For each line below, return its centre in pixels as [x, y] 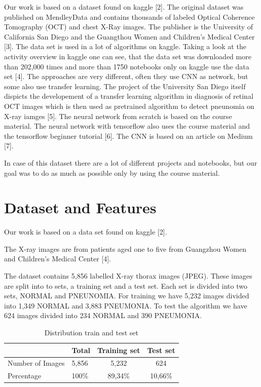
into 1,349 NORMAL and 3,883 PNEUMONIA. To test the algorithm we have [126, 305]
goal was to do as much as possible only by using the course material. [112, 172]
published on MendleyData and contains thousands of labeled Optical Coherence [129, 16]
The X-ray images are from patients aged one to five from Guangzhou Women [125, 248]
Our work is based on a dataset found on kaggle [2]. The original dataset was [124, 7]
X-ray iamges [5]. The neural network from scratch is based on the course [118, 116]
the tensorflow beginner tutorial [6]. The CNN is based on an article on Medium [128, 136]
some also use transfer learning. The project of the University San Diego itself [125, 86]
